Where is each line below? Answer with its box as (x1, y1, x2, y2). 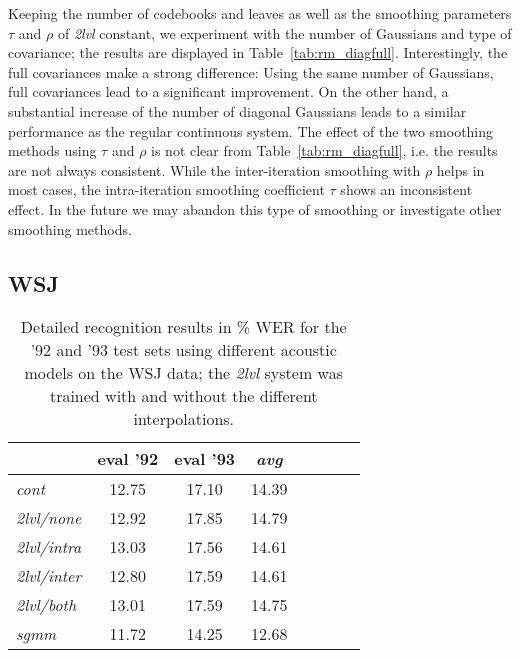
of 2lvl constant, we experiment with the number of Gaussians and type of (57, 22, 512, 43)
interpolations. (133, 407, 235, 431)
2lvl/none (16, 506, 82, 530)
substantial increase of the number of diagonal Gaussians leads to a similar (8, 100, 467, 121)
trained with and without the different (49, 384, 318, 408)
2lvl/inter (16, 564, 82, 588)
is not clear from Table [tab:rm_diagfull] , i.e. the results (151, 140, 498, 161)
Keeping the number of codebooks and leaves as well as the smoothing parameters (8, 3, 512, 23)
